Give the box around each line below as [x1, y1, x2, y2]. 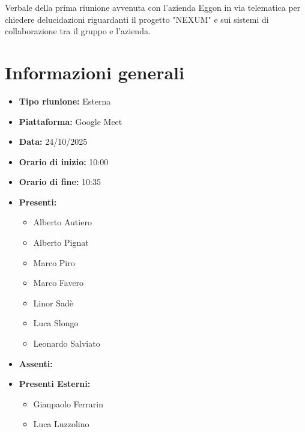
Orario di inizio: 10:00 [19, 155, 109, 168]
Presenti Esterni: [19, 377, 91, 390]
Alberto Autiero [33, 216, 92, 228]
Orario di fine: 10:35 [19, 175, 101, 188]
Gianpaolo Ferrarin [33, 397, 103, 410]
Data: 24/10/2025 [19, 135, 88, 148]
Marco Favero [33, 276, 84, 289]
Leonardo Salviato [33, 337, 100, 350]
